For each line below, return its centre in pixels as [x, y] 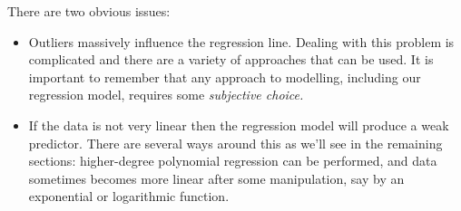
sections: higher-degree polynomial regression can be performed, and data [233, 161]
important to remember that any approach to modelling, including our [225, 77]
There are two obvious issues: [89, 11]
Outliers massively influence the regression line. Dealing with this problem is [241, 41]
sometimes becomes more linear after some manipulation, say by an [216, 178]
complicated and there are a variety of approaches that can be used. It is [231, 59]
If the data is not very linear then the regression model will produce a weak [239, 125]
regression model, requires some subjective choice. [166, 95]
